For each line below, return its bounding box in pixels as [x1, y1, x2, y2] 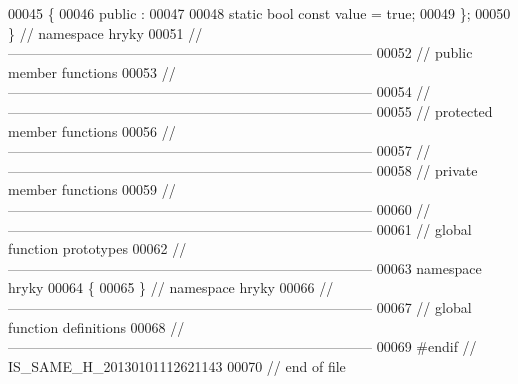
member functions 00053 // [8, 61, 176, 82]
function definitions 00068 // [8, 316, 185, 337]
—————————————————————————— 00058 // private [8, 159, 478, 180]
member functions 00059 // [8, 179, 176, 200]
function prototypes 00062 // [8, 238, 187, 259]
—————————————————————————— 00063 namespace [8, 257, 482, 278]
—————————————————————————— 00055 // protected [8, 100, 493, 121]
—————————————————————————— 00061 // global [8, 218, 472, 239]
